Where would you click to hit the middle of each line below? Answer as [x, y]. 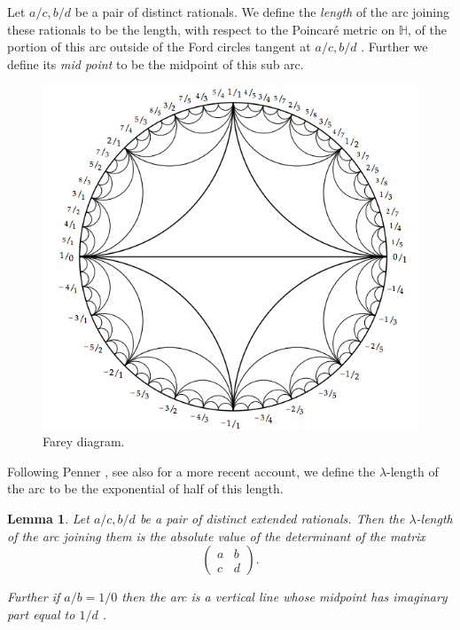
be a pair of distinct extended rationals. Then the [272, 518]
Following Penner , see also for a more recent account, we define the [191, 471]
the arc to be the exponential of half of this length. [145, 488]
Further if [34, 597]
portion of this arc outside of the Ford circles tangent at [159, 47]
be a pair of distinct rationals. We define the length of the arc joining [262, 12]
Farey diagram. [84, 441]
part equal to [41, 614]
